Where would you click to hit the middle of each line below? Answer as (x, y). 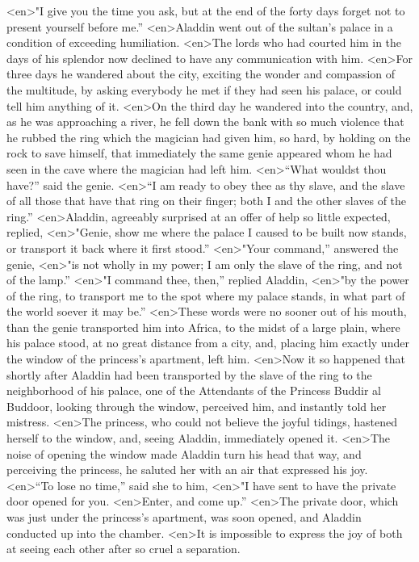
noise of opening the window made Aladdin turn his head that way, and (184, 453)
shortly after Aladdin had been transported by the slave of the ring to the (189, 374)
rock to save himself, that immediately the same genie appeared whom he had (199, 153)
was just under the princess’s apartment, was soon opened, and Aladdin (184, 517)
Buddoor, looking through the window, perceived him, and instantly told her (197, 406)
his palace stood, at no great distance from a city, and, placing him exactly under (208, 343)
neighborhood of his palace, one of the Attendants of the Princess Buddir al (194, 390)
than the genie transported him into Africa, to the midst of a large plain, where (203, 327)
